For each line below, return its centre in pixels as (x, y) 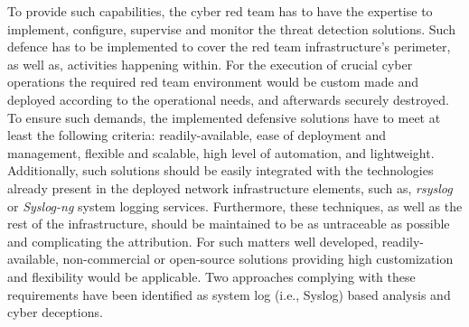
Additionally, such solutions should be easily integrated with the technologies (220, 170)
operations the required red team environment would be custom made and (213, 82)
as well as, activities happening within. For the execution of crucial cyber (210, 64)
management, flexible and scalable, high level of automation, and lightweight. (221, 152)
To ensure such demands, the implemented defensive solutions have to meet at (224, 117)
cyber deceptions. (55, 312)
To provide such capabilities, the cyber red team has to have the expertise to (220, 11)
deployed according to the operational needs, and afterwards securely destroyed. (228, 99)
